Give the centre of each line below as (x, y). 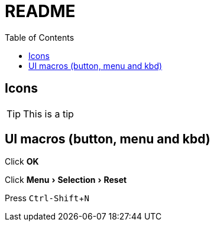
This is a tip (48, 114)
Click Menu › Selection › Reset (66, 180)
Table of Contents (40, 37)
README (40, 11)
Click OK (22, 162)
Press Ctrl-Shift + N (47, 198)
